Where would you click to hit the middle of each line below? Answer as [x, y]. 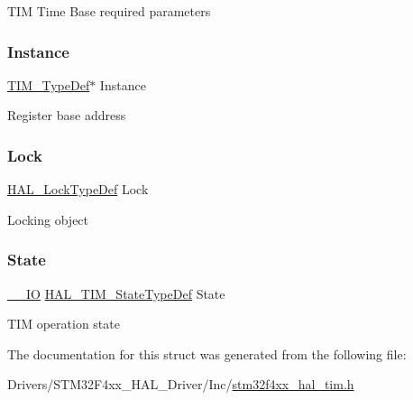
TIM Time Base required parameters [109, 11]
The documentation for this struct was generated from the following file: [207, 353]
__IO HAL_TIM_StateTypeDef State [116, 293]
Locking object [48, 219]
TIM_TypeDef [49, 84]
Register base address [67, 115]
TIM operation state [64, 324]
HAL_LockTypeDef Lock [78, 189]
